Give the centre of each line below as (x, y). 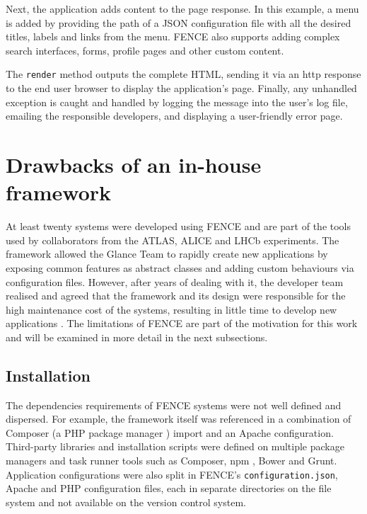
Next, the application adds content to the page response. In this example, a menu (182, 8)
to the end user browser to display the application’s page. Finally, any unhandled (181, 88)
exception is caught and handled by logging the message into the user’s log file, (177, 102)
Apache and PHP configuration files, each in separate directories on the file (169, 488)
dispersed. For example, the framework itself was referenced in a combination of (179, 419)
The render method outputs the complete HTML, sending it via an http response (183, 74)
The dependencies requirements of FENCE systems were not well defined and (174, 405)
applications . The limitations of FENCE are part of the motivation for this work (182, 323)
